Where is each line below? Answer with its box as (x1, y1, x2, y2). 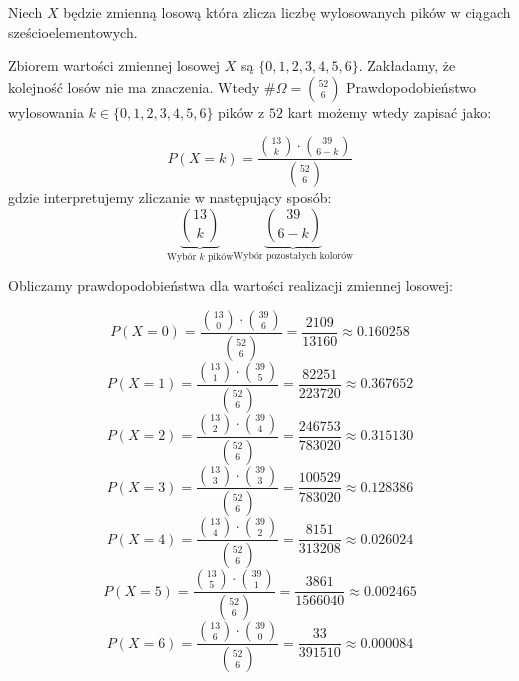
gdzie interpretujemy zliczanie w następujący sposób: (8, 187, 332, 208)
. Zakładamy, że (358, 55, 456, 76)
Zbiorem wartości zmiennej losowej (8, 55, 221, 76)
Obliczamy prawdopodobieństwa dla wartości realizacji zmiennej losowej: (8, 275, 453, 296)
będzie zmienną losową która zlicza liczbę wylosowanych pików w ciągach (63, 2, 511, 22)
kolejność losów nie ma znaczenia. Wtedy (8, 76, 260, 97)
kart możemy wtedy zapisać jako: (287, 101, 492, 122)
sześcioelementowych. (8, 21, 138, 42)
